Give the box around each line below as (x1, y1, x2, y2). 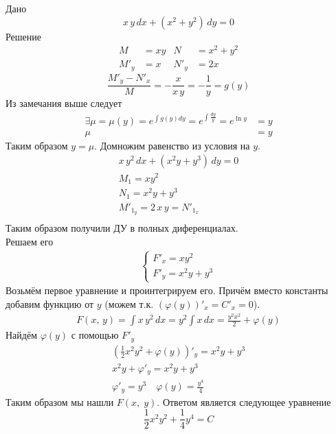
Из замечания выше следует (5, 96, 122, 110)
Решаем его (5, 234, 54, 249)
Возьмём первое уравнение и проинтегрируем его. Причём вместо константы (5, 283, 328, 298)
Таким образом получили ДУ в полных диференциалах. (5, 221, 238, 235)
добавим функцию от (5, 296, 94, 311)
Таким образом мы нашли (5, 394, 114, 409)
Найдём (5, 328, 38, 342)
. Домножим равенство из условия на (94, 138, 250, 152)
